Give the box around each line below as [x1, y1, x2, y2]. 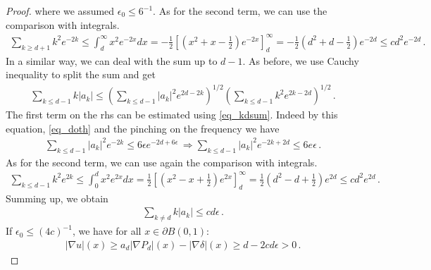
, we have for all [72, 223, 142, 238]
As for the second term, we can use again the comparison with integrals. [6, 154, 318, 169]
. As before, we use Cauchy [242, 53, 359, 68]
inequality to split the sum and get [6, 67, 156, 82]
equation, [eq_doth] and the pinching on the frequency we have [6, 121, 280, 135]
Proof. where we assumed [6, 4, 115, 18]
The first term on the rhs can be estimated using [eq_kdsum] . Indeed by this [6, 107, 338, 122]
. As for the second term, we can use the [153, 4, 327, 18]
